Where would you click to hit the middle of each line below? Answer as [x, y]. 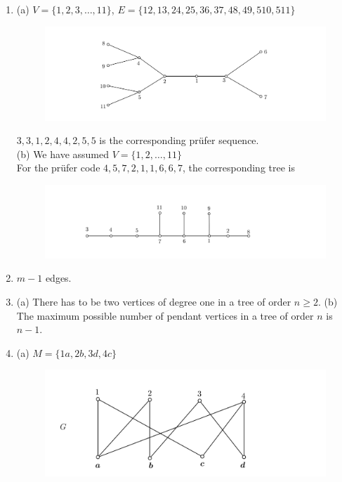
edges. [58, 278]
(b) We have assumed [63, 154]
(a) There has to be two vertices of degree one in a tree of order [154, 301]
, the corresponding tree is [238, 168]
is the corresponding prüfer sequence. [179, 140]
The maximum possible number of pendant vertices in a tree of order [165, 315]
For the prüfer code [58, 168]
